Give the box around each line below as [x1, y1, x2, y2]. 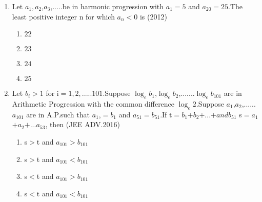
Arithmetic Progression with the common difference [12, 98, 175, 109]
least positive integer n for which [12, 11, 115, 22]
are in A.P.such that [26, 109, 90, 119]
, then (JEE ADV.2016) [45, 119, 120, 130]
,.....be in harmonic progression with [50, 1, 164, 11]
